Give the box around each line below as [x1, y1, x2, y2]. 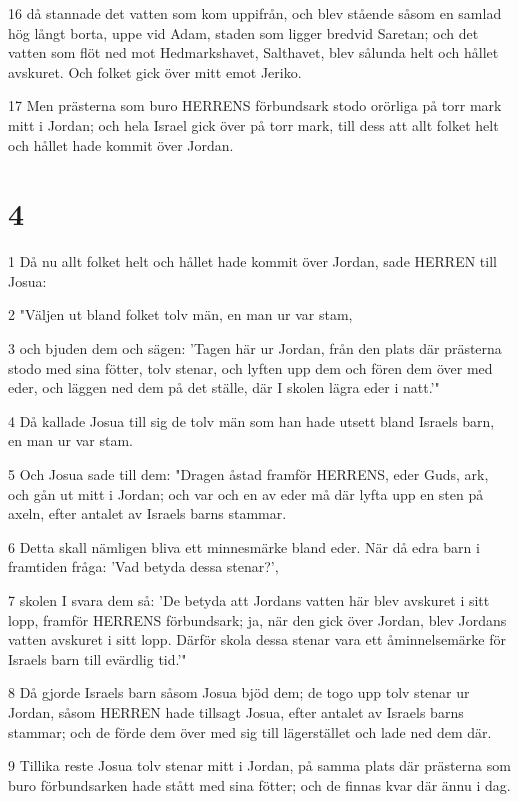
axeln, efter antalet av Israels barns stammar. [8, 503, 287, 524]
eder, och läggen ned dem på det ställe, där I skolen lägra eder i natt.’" [8, 377, 440, 398]
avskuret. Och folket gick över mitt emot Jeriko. [8, 61, 302, 82]
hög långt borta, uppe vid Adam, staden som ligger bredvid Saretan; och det [8, 22, 479, 43]
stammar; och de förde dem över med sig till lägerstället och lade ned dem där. [8, 721, 492, 742]
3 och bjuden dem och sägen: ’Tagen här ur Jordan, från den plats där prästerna [8, 338, 502, 359]
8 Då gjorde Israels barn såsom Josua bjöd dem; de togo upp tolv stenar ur [8, 682, 470, 703]
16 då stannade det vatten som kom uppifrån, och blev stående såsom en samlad [8, 3, 502, 23]
